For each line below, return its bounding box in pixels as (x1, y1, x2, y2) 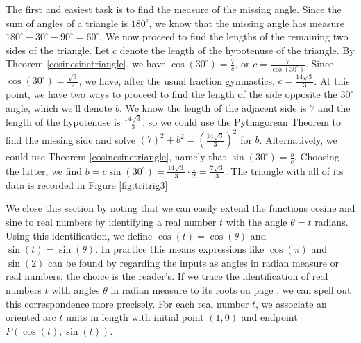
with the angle (226, 214, 287, 228)
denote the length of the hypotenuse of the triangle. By (119, 42, 355, 57)
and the (317, 100, 351, 115)
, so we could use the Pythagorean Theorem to (142, 115, 341, 129)
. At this (314, 73, 350, 87)
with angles (51, 282, 100, 296)
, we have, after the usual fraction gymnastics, (78, 73, 275, 87)
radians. (314, 214, 349, 228)
